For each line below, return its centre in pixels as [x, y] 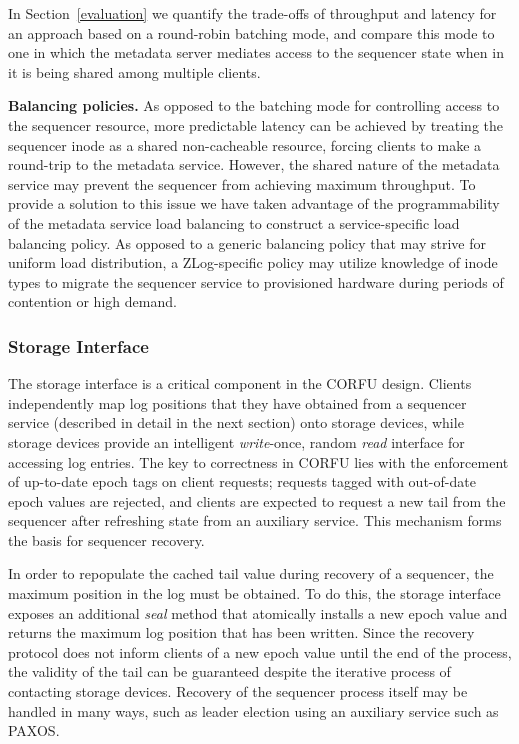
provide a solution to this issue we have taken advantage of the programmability [254, 203]
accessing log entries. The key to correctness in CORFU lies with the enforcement [258, 461]
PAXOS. [34, 730]
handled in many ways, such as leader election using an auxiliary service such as [253, 710]
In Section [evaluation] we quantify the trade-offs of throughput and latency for [252, 13]
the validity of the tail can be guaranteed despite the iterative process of [229, 671]
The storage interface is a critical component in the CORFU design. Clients [240, 383]
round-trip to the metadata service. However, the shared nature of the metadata [254, 164]
